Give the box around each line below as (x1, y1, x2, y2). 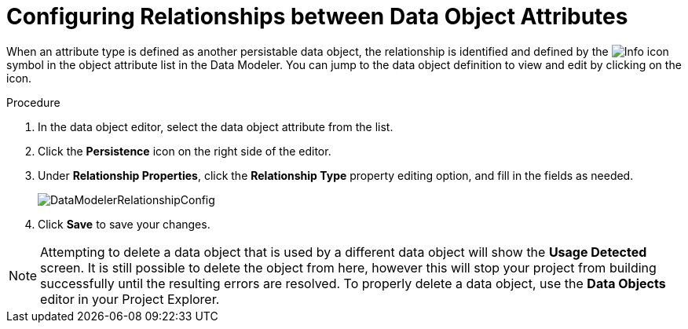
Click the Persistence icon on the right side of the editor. (38, 144, 331, 158)
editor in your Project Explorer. (40, 291, 220, 307)
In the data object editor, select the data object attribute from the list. (38, 119, 393, 133)
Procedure (6, 95, 60, 109)
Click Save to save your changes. (38, 217, 210, 231)
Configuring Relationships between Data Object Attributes (6, 3, 628, 30)
